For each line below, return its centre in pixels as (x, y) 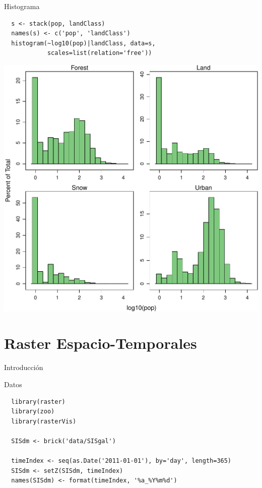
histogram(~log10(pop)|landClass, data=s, (83, 43)
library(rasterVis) (44, 421)
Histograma (22, 6)
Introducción (24, 367)
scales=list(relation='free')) (100, 53)
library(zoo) (33, 412)
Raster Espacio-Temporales (101, 343)
